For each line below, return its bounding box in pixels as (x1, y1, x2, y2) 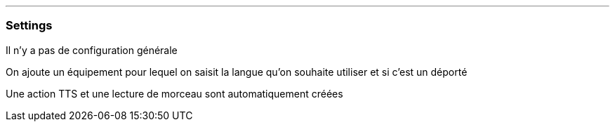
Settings (6, 18, 53, 33)
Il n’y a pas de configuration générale (6, 44, 178, 56)
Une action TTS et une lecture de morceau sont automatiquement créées (6, 87, 343, 100)
